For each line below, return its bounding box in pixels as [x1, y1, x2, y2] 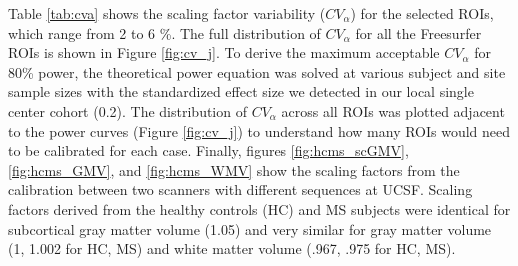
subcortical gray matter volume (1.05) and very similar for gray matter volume [8, 218, 492, 239]
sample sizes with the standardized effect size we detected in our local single [8, 81, 474, 102]
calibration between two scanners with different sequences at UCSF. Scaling [8, 179, 473, 200]
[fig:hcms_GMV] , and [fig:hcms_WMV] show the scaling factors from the [8, 159, 460, 180]
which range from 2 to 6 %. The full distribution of [8, 22, 321, 43]
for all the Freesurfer [355, 22, 482, 43]
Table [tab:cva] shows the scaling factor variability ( [8, 3, 326, 23]
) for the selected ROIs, [350, 3, 494, 23]
